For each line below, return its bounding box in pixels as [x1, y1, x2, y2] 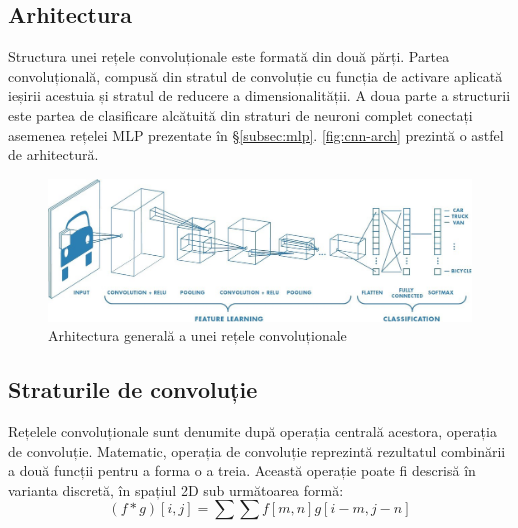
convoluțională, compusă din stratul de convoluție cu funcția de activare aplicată [8, 65, 503, 86]
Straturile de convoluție [8, 374, 258, 405]
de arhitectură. [8, 144, 99, 165]
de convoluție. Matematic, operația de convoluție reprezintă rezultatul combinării [8, 440, 506, 461]
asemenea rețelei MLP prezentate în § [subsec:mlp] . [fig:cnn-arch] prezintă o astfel [8, 124, 504, 145]
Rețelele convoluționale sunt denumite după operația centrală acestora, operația [8, 421, 497, 441]
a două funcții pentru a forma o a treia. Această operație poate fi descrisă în [8, 460, 476, 481]
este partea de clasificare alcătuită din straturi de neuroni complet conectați [8, 104, 473, 125]
